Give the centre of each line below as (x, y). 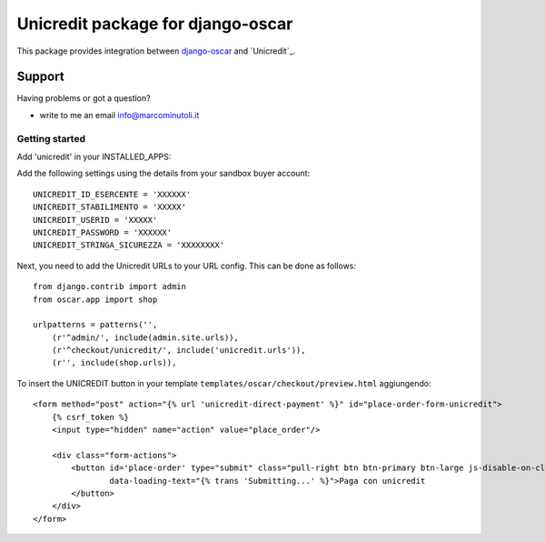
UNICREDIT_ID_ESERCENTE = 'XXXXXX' (112, 194)
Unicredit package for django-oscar (155, 24)
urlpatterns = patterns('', (95, 325)
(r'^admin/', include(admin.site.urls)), (145, 337)
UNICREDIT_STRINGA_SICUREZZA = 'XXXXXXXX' (129, 245)
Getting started (51, 138)
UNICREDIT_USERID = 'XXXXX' (95, 220)
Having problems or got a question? (84, 98)
